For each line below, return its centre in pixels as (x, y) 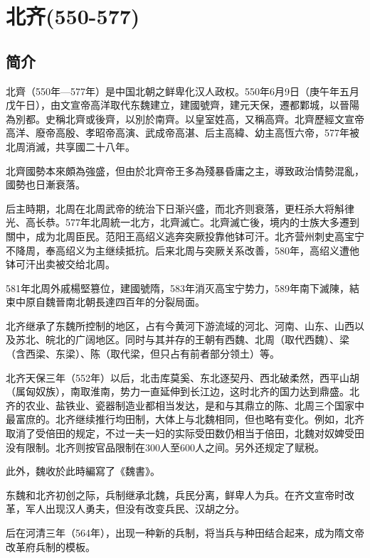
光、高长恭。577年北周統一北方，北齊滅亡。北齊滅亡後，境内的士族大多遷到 (183, 222)
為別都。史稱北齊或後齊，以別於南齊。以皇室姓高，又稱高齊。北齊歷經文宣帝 (185, 118)
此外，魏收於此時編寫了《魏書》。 (83, 471)
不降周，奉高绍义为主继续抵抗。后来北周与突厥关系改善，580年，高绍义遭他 (183, 250)
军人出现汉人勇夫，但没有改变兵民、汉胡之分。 (135, 509)
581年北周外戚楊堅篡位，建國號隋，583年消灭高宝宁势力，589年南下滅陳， (178, 288)
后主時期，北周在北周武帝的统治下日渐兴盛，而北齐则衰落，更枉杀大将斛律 (180, 208)
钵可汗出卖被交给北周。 (60, 264)
